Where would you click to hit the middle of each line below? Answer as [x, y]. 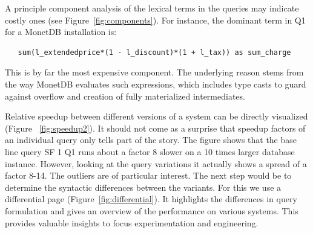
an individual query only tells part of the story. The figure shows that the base [151, 140]
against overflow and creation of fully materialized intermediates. [125, 96]
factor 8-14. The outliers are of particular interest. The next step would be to [148, 175]
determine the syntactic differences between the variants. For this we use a [143, 187]
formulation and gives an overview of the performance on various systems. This [152, 210]
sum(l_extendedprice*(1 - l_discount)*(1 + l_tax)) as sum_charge [154, 52]
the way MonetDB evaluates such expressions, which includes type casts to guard [156, 84]
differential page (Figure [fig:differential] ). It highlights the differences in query [151, 199]
